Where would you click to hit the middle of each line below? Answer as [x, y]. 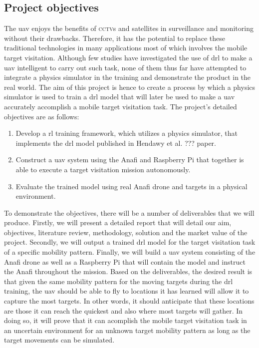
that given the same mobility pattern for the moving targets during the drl [119, 281]
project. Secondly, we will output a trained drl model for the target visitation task [130, 242]
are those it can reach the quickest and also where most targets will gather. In [124, 310]
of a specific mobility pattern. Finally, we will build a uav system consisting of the [130, 252]
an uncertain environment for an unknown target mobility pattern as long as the [127, 330]
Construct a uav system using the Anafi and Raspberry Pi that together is [130, 160]
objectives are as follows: [42, 116]
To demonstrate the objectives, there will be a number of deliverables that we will [129, 212]
